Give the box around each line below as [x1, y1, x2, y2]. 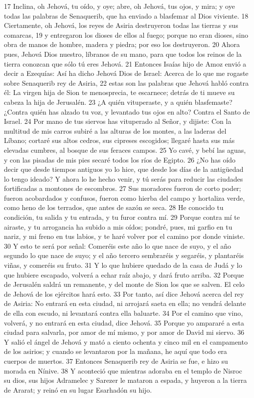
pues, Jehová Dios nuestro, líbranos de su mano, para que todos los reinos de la [4, 48, 242, 59]
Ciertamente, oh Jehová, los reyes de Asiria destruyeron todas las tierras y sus [4, 20, 238, 30]
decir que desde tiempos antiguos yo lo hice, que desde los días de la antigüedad [4, 164, 244, 174]
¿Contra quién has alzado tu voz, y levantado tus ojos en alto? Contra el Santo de [4, 106, 250, 117]
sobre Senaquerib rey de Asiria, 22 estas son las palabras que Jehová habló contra [4, 77, 249, 88]
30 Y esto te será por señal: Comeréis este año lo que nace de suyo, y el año [4, 240, 231, 251]
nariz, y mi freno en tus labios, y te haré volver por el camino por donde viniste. [4, 231, 245, 241]
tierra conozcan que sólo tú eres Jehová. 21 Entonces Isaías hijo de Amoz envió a [4, 58, 247, 69]
